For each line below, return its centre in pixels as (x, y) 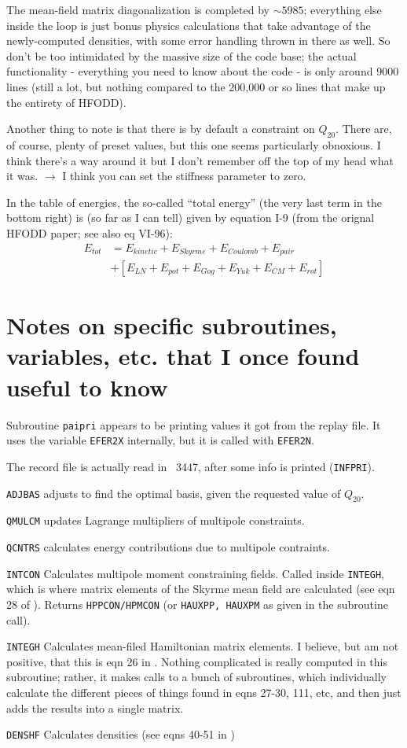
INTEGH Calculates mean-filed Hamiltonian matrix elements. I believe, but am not (203, 646)
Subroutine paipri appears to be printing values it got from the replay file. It (194, 424)
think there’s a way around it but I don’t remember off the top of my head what (200, 160)
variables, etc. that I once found (183, 356)
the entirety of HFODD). (66, 102)
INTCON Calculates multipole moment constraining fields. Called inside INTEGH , (195, 573)
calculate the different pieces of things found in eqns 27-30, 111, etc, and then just (204, 692)
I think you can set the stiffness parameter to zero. (184, 176)
